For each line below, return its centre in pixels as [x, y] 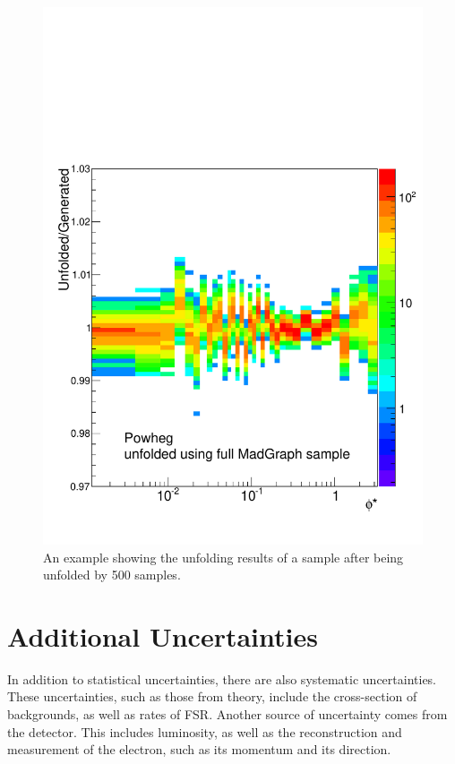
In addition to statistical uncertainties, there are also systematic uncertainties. [222, 678]
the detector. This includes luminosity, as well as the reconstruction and [205, 731]
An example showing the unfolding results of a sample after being [223, 557]
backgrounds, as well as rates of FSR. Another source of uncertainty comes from [227, 714]
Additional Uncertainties [163, 635]
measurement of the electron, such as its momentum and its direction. [199, 749]
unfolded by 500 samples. [112, 575]
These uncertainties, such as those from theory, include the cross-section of [212, 696]
